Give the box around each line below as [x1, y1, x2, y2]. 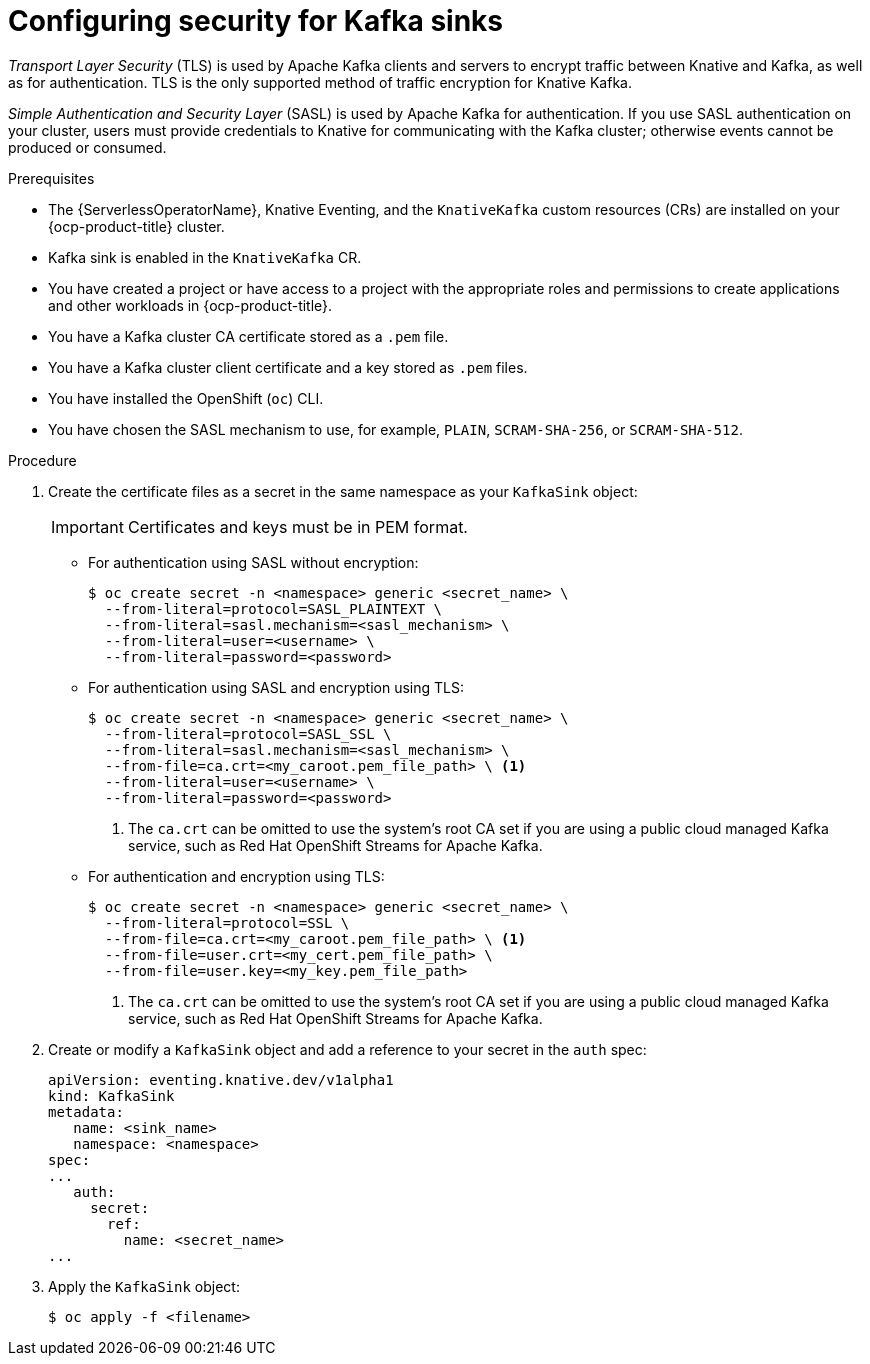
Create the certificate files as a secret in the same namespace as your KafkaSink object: [48, 482, 638, 500]
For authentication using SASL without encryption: [88, 553, 419, 571]
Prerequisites [8, 169, 95, 187]
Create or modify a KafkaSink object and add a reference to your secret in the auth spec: [48, 1040, 647, 1058]
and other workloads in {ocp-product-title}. [48, 296, 333, 314]
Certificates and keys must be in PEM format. [127, 516, 468, 537]
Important [51, 516, 124, 537]
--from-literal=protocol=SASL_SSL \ [104, 725, 392, 742]
